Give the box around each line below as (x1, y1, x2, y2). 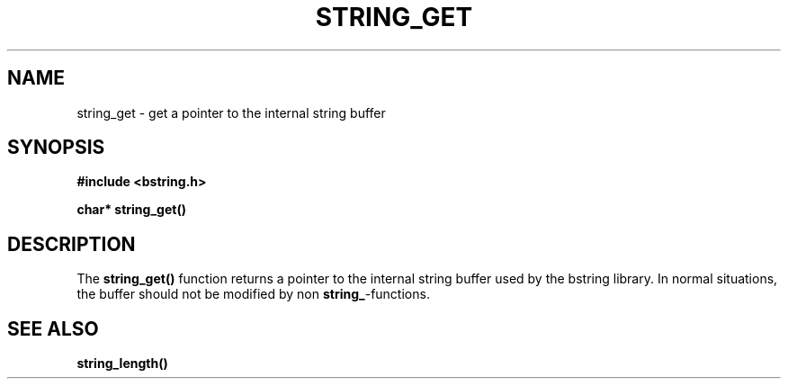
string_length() (76, 355, 168, 372)
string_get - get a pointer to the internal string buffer (76, 104, 386, 121)
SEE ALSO (7, 317, 99, 340)
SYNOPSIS (7, 136, 105, 159)
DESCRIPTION (7, 232, 136, 256)
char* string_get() (76, 202, 186, 218)
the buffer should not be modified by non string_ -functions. (76, 286, 430, 302)
